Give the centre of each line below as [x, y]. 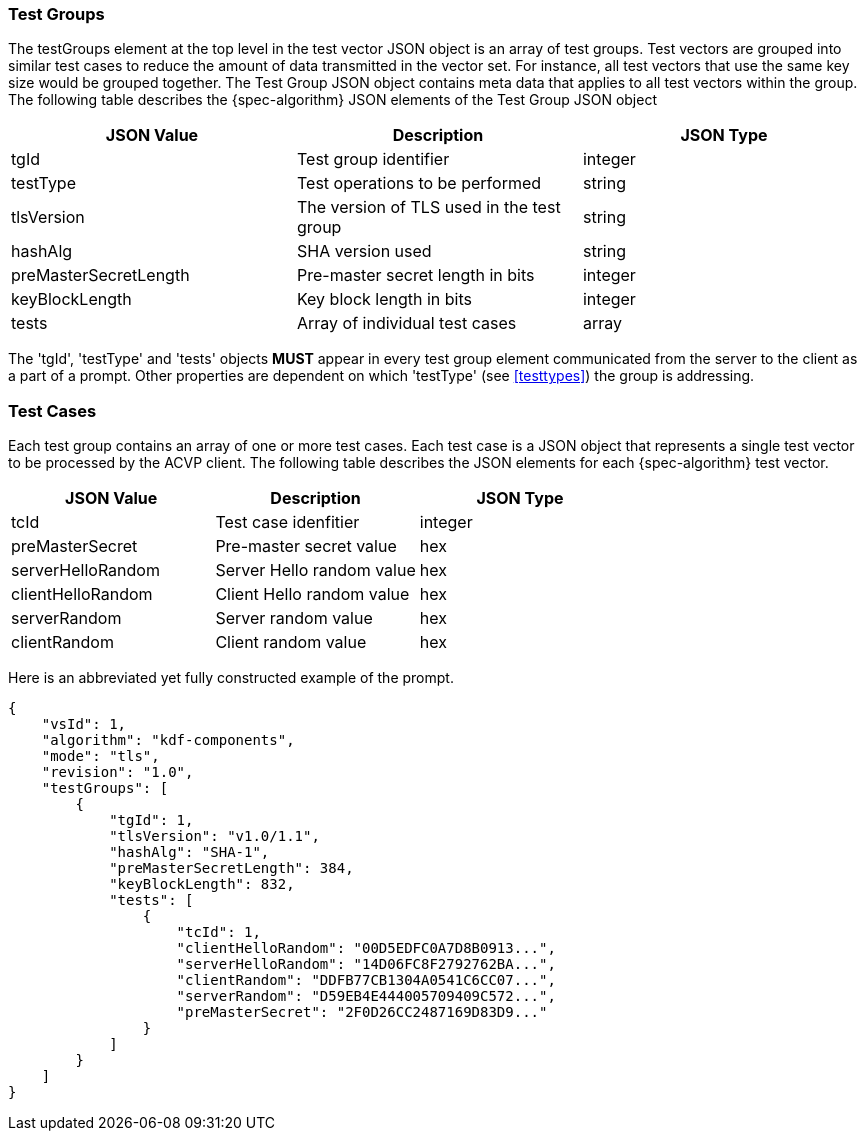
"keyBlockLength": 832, [202, 884]
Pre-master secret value [306, 546]
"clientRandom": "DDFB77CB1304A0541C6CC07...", [366, 980]
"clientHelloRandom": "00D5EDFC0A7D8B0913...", [366, 948]
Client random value [291, 642]
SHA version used [364, 251]
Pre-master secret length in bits [415, 275]
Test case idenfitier [287, 522]
